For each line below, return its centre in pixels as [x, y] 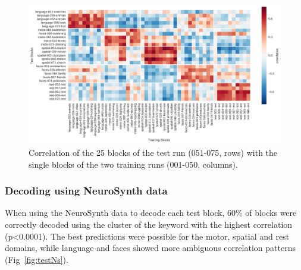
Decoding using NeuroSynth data [86, 191]
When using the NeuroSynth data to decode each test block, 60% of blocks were [151, 213]
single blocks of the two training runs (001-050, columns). [133, 164]
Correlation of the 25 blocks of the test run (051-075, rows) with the [153, 152]
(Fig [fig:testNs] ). [37, 259]
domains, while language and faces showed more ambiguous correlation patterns [150, 248]
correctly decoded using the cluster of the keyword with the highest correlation [149, 224]
